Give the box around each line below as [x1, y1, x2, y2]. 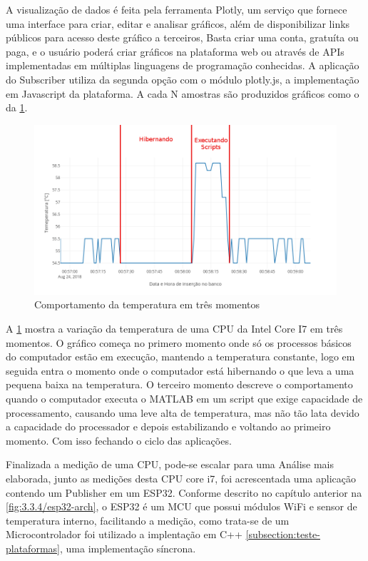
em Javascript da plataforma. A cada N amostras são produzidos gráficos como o [6, 86, 359, 101]
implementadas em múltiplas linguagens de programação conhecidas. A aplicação [6, 58, 359, 73]
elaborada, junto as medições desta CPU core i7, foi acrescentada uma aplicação [6, 470, 356, 485]
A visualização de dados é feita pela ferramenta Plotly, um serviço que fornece [6, 2, 347, 16]
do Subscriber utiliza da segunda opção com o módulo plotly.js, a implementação [6, 71, 359, 86]
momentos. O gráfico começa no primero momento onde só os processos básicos [6, 335, 352, 350]
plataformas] [6, 540, 60, 555]
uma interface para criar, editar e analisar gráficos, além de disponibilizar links [6, 16, 350, 31]
